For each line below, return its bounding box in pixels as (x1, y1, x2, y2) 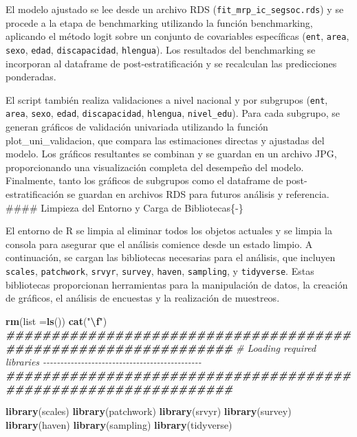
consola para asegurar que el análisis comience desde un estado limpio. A (6, 236, 313, 251)
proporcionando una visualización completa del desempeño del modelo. (6, 159, 304, 174)
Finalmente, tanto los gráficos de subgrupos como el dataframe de (6, 173, 283, 188)
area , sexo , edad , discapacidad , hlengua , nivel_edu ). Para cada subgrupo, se (6, 106, 340, 120)
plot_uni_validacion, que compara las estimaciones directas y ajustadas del (6, 133, 325, 147)
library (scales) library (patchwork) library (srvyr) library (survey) (6, 404, 292, 418)
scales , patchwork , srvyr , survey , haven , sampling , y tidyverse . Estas (6, 264, 314, 278)
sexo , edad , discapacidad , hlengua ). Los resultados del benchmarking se (6, 42, 316, 56)
